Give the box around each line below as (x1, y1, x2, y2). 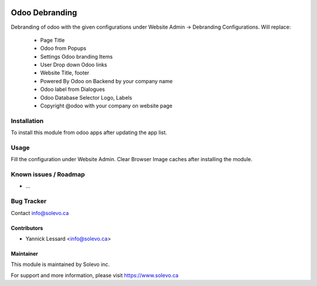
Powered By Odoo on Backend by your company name (40, 77, 173, 84)
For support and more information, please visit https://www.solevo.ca (11, 271, 179, 278)
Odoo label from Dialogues (40, 86, 105, 93)
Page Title (40, 36, 65, 43)
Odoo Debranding (11, 8, 77, 18)
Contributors (11, 224, 43, 231)
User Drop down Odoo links (40, 62, 107, 69)
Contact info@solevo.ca (11, 209, 69, 216)
